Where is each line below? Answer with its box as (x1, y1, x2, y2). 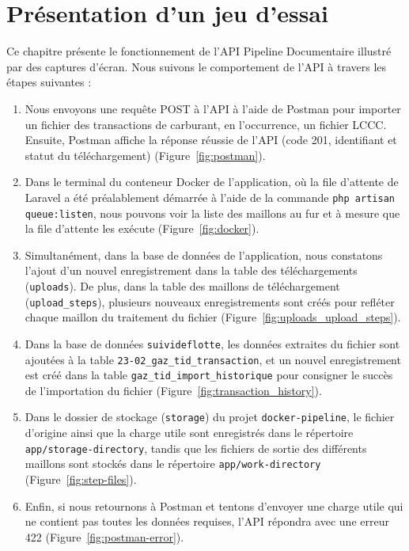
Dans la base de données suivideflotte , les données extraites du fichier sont (25, 335, 400, 351)
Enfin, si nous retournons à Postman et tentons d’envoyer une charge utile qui (25, 497, 403, 514)
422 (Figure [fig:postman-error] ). (25, 528, 184, 545)
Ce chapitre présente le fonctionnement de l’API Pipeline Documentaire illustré (6, 43, 392, 59)
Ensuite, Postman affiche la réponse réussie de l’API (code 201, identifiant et (25, 131, 397, 148)
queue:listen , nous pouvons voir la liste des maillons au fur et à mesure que (25, 204, 400, 221)
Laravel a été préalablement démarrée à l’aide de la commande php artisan (25, 188, 395, 205)
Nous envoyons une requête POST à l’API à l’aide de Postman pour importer (25, 100, 401, 116)
